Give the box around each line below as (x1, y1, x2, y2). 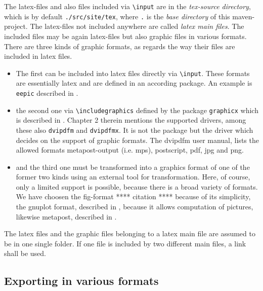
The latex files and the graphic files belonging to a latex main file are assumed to (4, 228, 255, 239)
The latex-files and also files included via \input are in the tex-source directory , (4, 1, 251, 11)
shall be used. (4, 248, 46, 259)
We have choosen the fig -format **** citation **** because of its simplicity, (16, 191, 251, 202)
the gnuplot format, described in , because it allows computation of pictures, (16, 201, 253, 212)
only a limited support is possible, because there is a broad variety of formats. (16, 181, 258, 192)
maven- (232, 11, 255, 21)
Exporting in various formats (4, 273, 159, 288)
